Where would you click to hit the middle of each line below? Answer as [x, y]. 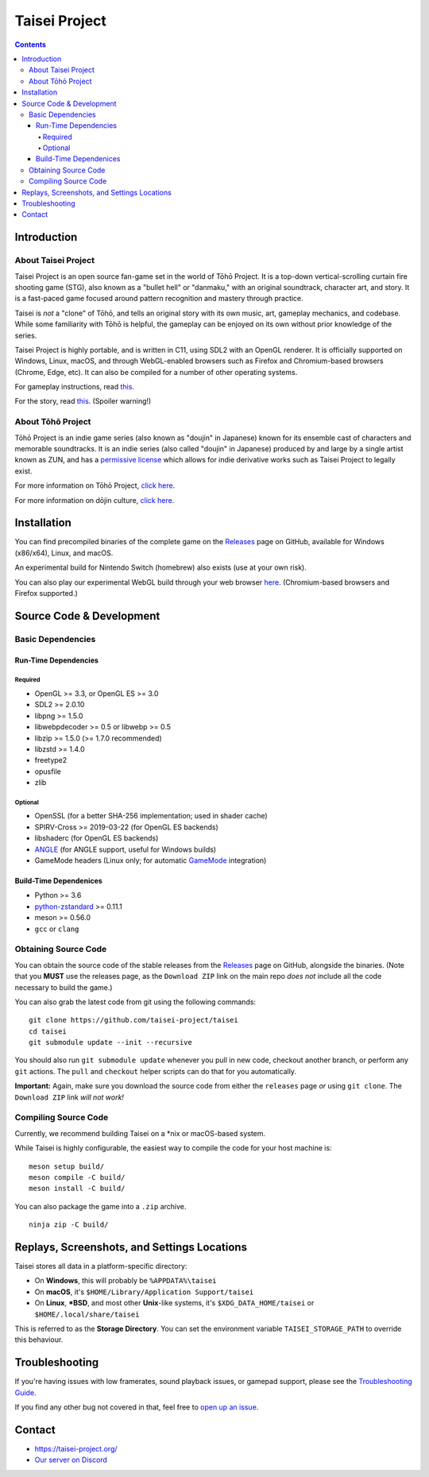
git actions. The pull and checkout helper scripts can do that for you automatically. [156, 1071]
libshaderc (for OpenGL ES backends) [97, 838]
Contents [31, 44]
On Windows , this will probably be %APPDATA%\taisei [126, 1281]
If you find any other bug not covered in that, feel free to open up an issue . [137, 1407]
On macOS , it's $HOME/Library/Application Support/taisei [144, 1292]
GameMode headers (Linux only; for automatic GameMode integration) [151, 860]
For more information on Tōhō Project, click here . [95, 485]
